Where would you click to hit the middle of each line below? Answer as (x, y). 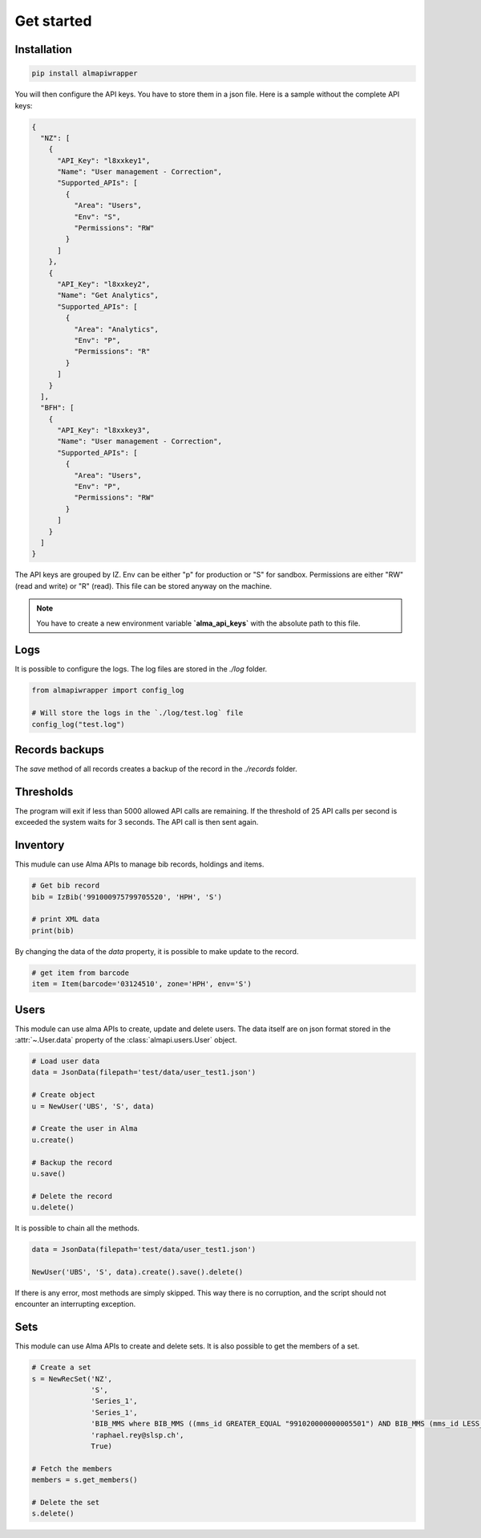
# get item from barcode (81, 973)
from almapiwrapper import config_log (108, 690)
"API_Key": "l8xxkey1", (104, 160)
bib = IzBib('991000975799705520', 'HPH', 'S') (127, 897)
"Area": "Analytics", (116, 329)
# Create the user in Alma (85, 1129)
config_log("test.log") (79, 724)
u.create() (53, 1140)
